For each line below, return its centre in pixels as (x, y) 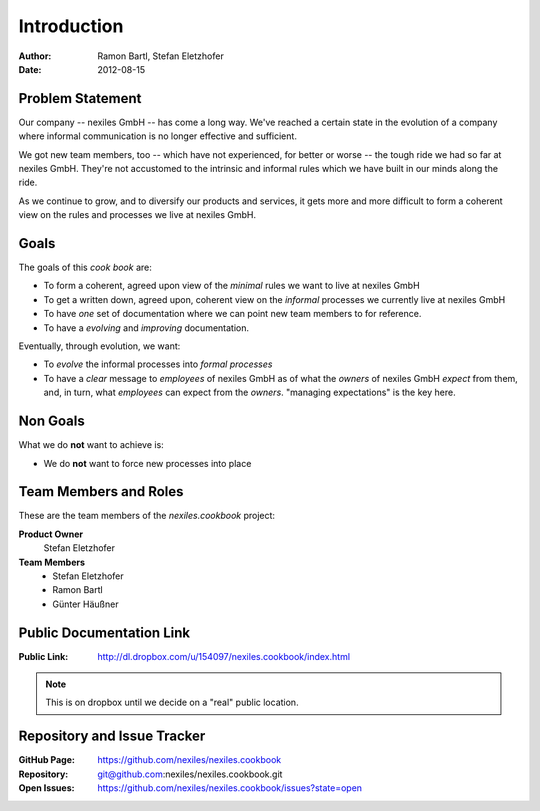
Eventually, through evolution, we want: (99, 346)
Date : (30, 69)
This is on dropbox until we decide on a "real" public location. (172, 702)
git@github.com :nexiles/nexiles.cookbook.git (190, 774)
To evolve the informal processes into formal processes (158, 364)
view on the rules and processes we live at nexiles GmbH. (137, 215)
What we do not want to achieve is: (91, 445)
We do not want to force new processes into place (147, 463)
